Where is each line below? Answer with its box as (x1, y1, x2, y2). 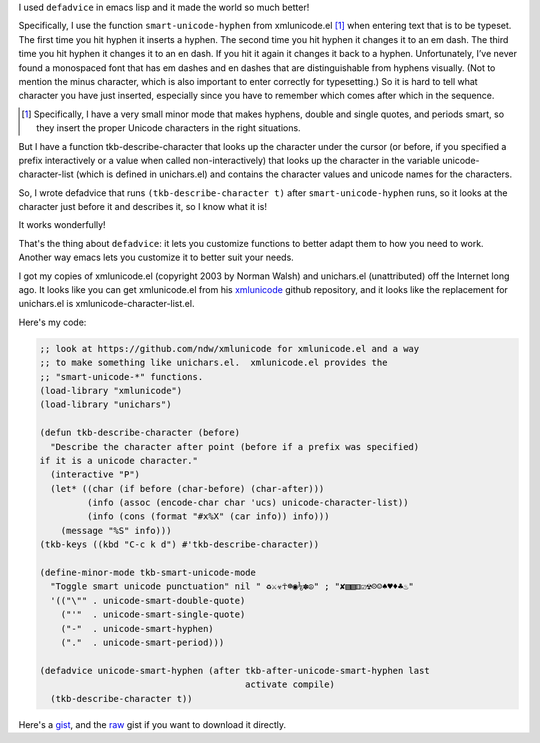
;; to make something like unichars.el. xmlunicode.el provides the (39, 357, 388, 369)
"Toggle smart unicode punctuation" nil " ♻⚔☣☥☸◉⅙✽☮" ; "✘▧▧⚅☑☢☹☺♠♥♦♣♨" (50, 581, 415, 592)
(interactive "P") (50, 469, 140, 480)
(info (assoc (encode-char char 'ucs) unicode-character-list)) (86, 497, 409, 509)
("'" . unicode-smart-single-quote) (60, 609, 246, 620)
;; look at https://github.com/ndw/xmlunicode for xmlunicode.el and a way (39, 343, 420, 354)
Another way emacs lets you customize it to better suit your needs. (18, 251, 294, 264)
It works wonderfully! (18, 219, 106, 231)
